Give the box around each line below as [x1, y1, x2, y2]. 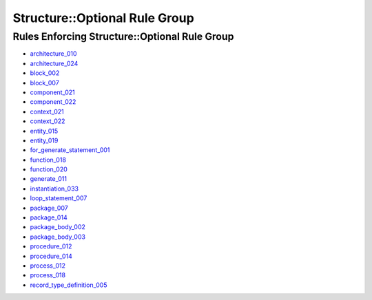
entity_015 [30, 127, 59, 135]
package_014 [30, 213, 68, 222]
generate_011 [30, 175, 67, 183]
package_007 [30, 204, 68, 212]
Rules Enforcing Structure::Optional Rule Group [12, 30, 234, 43]
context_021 [30, 107, 65, 116]
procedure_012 [30, 242, 72, 250]
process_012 [30, 261, 65, 270]
